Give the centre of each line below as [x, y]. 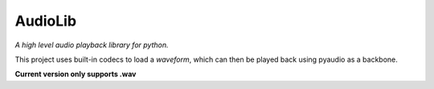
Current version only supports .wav [76, 74]
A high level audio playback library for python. [92, 45]
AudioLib [45, 21]
